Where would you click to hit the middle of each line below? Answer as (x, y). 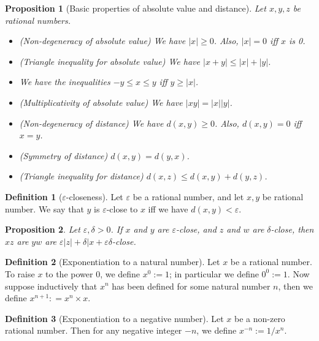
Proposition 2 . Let (43, 229)
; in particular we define (214, 273)
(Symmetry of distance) (63, 155)
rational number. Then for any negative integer (94, 330)
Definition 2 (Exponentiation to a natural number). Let (113, 262)
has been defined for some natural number (191, 286)
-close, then (292, 229)
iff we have (168, 208)
